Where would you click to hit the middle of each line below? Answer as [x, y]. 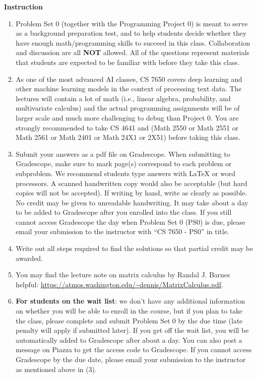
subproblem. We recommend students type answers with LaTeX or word [126, 173]
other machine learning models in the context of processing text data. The [128, 89]
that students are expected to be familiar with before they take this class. [128, 62]
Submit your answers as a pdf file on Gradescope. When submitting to [123, 154]
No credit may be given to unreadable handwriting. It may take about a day [132, 202]
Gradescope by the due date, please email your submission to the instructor [130, 359]
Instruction [24, 6]
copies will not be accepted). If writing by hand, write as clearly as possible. [131, 193]
